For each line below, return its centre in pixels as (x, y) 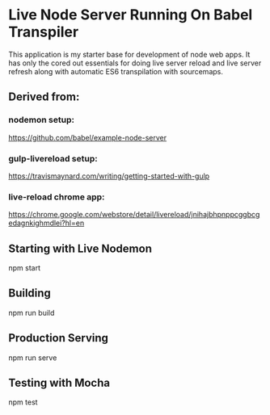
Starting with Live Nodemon (80, 248)
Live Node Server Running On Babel (131, 15)
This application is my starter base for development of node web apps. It (129, 54)
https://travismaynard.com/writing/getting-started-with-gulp (109, 176)
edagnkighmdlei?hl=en (46, 223)
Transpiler (44, 32)
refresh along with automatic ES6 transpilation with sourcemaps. (116, 71)
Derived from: (44, 97)
